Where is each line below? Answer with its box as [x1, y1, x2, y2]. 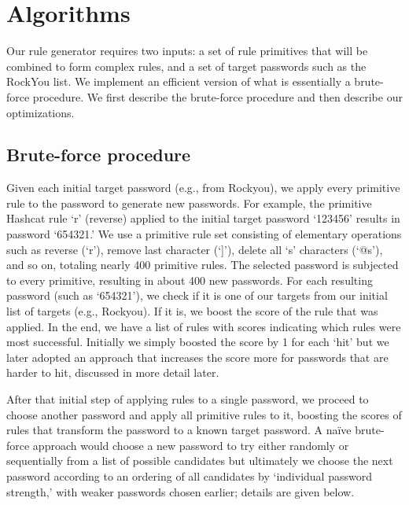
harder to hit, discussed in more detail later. [6, 364, 219, 381]
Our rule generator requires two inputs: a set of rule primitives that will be [6, 42, 368, 59]
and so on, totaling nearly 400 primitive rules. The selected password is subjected [6, 256, 399, 273]
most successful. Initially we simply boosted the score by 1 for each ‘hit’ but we [6, 334, 389, 350]
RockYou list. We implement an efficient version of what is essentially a [6, 73, 351, 90]
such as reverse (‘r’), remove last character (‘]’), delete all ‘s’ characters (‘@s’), [6, 241, 383, 257]
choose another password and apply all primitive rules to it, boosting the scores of [6, 406, 402, 422]
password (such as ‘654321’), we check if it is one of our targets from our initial [6, 287, 388, 304]
